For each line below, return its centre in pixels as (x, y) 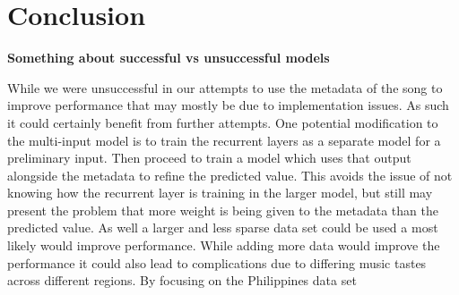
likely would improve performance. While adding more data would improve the (224, 245)
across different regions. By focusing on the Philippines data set (182, 280)
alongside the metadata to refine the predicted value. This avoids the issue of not (230, 175)
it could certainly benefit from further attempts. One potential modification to (223, 122)
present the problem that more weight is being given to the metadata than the (223, 210)
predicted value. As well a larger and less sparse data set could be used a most (223, 228)
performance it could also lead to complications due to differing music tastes (217, 262)
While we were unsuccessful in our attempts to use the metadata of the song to (225, 87)
